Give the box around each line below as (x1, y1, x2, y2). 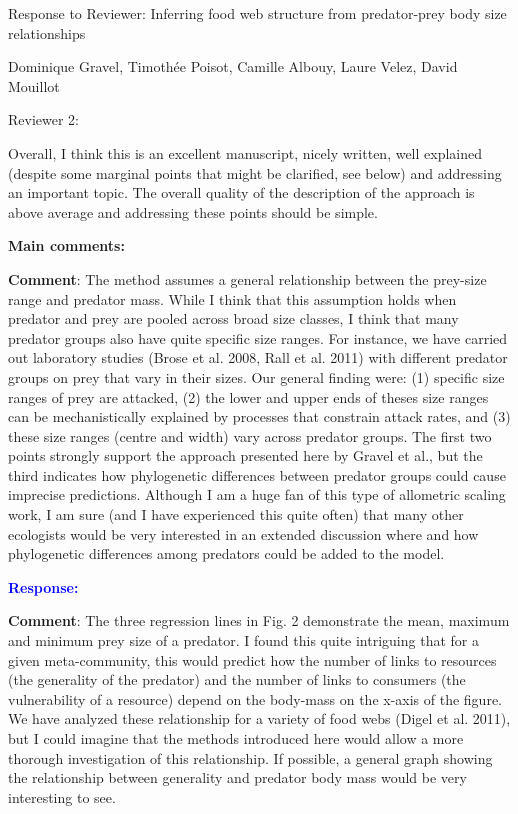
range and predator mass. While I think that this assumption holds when (8, 288, 457, 309)
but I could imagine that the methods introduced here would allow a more (8, 728, 464, 748)
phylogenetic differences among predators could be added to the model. (8, 543, 445, 564)
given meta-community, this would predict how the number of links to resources (8, 649, 497, 670)
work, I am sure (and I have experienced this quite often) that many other (8, 504, 464, 525)
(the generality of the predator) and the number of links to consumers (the (8, 669, 466, 690)
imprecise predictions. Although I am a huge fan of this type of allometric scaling (8, 484, 506, 505)
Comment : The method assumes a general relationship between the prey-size (8, 268, 487, 289)
